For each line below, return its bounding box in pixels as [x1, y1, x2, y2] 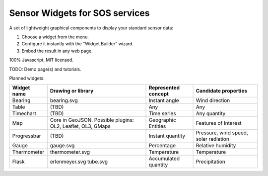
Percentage [148, 142, 176, 149]
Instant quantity [148, 132, 186, 139]
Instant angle [148, 97, 179, 104]
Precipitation [196, 158, 226, 165]
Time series [148, 110, 176, 117]
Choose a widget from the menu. [21, 34, 89, 40]
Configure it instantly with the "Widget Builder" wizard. [21, 41, 134, 47]
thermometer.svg [50, 149, 90, 156]
